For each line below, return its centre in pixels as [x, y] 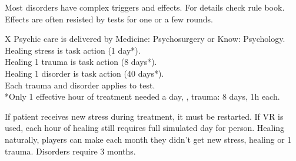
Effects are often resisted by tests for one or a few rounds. [109, 19]
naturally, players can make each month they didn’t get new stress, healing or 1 [148, 139]
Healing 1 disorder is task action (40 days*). [84, 73]
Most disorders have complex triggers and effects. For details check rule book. [145, 7]
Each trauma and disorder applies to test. [80, 85]
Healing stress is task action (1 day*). [73, 50]
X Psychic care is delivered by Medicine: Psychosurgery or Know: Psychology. [145, 39]
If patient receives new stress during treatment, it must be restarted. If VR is [144, 116]
